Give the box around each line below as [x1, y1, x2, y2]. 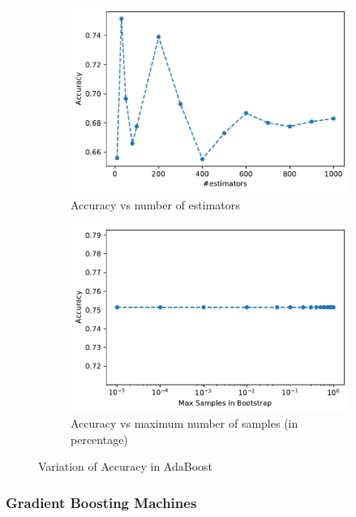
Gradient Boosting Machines [6, 492, 197, 512]
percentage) [71, 430, 128, 447]
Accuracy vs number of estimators [71, 196, 240, 213]
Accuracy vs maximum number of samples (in [71, 415, 298, 432]
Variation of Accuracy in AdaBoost [38, 458, 213, 475]
